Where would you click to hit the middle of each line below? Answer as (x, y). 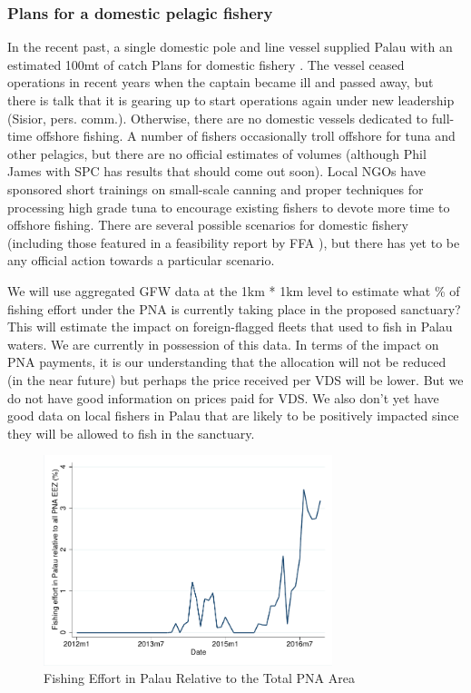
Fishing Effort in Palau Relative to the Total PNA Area (199, 678)
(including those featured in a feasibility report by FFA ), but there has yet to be (234, 242)
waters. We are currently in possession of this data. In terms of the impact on (223, 344)
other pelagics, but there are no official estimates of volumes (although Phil (217, 153)
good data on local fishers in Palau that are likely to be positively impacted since (233, 416)
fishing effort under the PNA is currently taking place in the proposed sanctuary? (234, 308)
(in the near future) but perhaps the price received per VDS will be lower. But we (235, 379)
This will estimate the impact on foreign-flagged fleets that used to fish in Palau (230, 327)
